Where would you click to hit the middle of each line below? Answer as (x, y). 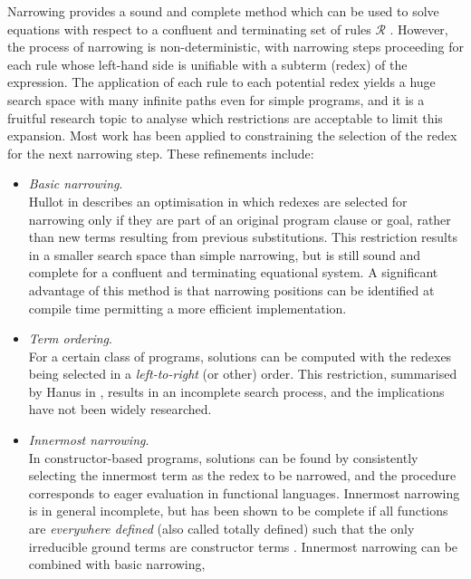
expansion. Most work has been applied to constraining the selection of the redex (232, 135)
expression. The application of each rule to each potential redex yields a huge (221, 82)
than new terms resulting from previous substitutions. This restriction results (243, 237)
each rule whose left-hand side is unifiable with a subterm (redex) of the (207, 64)
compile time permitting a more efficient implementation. (187, 308)
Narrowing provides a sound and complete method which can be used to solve (223, 11)
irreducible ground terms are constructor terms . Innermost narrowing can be (243, 546)
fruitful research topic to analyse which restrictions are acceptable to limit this (225, 117)
